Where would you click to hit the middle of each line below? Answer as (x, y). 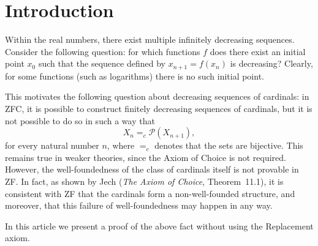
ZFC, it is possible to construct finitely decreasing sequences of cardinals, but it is (159, 108)
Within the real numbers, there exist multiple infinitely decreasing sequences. (150, 39)
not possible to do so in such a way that (80, 120)
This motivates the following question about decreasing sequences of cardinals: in (157, 96)
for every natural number (52, 145)
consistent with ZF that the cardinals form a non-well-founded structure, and (150, 193)
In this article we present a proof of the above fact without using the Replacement (159, 225)
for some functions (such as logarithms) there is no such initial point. (134, 76)
